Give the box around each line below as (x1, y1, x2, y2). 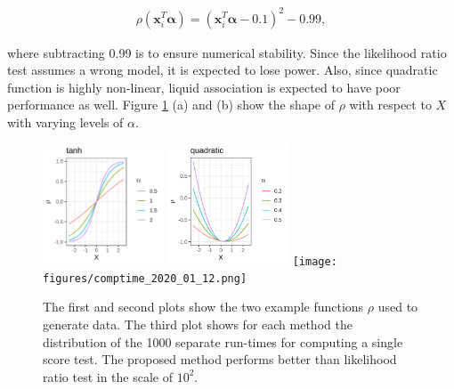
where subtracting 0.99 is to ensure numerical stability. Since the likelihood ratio (7, 43, 447, 61)
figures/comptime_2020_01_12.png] (43, 271, 247, 285)
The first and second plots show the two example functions (43, 297, 364, 316)
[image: (292, 255, 337, 268)
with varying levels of (7, 112, 124, 131)
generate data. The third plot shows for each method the (43, 315, 353, 334)
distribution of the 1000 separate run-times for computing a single (43, 332, 403, 351)
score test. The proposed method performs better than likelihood (43, 350, 397, 369)
